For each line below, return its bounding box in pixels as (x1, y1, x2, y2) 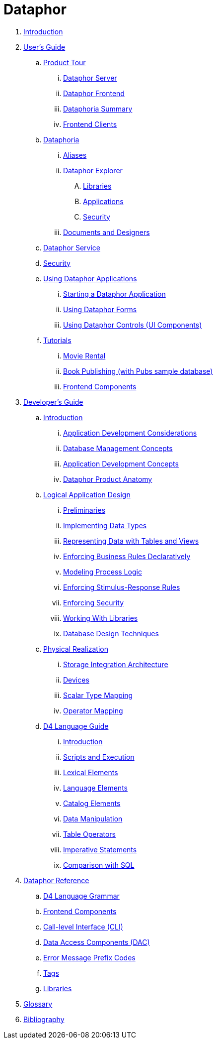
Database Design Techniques (63, 629, 159, 638)
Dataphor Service (43, 243, 100, 252)
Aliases (63, 150, 87, 159)
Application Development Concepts (63, 459, 179, 468)
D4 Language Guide (43, 721, 109, 730)
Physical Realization (43, 644, 108, 653)
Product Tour (43, 58, 86, 67)
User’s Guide (23, 42, 66, 51)
